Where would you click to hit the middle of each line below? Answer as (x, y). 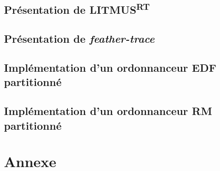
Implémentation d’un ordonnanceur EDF (110, 67)
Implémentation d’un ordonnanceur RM (108, 111)
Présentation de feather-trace (79, 39)
